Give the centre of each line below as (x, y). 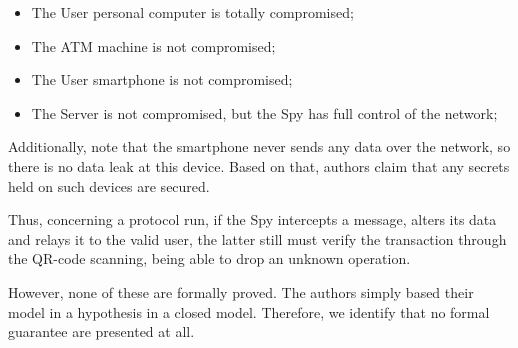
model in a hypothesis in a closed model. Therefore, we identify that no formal (249, 311)
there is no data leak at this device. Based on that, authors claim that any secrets (259, 165)
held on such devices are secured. (109, 185)
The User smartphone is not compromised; (162, 79)
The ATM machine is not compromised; (153, 45)
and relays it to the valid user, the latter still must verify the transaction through (257, 238)
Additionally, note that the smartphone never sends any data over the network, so (259, 146)
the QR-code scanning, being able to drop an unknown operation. (209, 258)
